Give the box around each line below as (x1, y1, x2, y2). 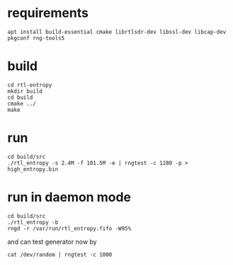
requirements (7, 5, 89, 21)
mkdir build (7, 87, 42, 95)
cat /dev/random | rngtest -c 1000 (7, 251, 113, 258)
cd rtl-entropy (7, 81, 52, 89)
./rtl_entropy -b (7, 218, 59, 226)
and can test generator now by (7, 237, 97, 246)
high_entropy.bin (7, 165, 59, 173)
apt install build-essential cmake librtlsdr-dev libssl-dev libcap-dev (7, 28, 227, 35)
